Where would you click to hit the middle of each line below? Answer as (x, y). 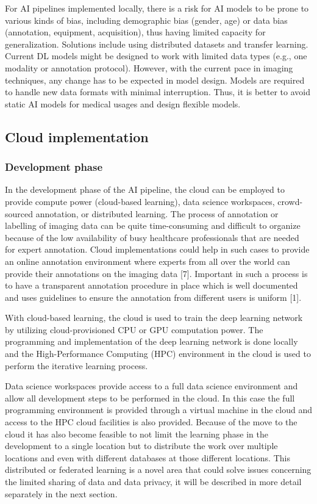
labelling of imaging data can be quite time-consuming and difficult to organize (153, 225)
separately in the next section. (61, 493)
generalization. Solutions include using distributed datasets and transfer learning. (157, 44)
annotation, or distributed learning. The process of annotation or (157, 213)
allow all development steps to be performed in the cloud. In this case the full (150, 398)
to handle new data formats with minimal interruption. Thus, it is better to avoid (158, 92)
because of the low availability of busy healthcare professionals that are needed (152, 237)
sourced (19, 213)
